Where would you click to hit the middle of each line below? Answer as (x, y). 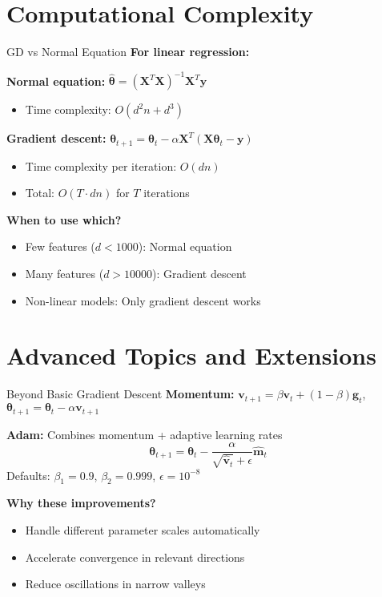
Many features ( (64, 274)
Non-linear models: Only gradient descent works (143, 300)
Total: (40, 193)
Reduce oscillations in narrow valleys (115, 584)
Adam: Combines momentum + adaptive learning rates (145, 434)
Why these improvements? (81, 503)
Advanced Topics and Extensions (191, 355)
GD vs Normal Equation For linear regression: (128, 52)
